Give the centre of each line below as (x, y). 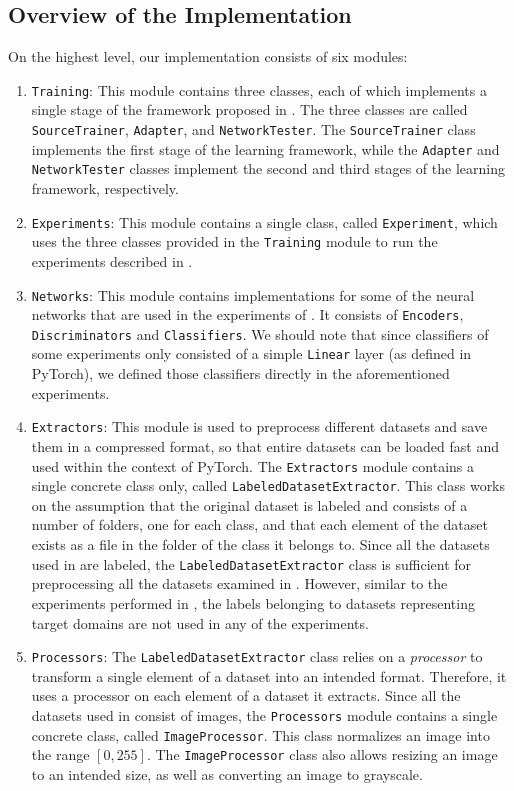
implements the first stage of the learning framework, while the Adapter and (265, 148)
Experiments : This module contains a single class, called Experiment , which (264, 221)
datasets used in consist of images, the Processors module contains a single (264, 714)
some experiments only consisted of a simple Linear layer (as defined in (251, 353)
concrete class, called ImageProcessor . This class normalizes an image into (260, 734)
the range (60, 754)
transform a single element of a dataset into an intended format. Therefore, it (269, 675)
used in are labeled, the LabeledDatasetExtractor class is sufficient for (251, 563)
